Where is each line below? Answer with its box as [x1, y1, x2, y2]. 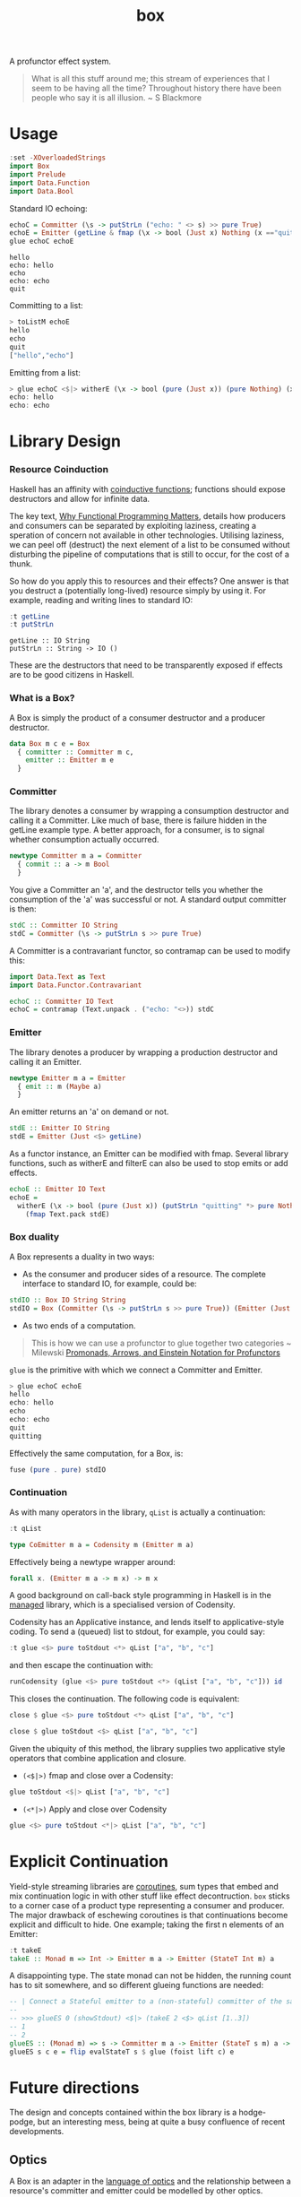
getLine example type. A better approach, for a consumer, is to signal [9, 825, 265, 835]
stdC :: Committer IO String [9, 921, 118, 930]
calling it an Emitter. [9, 1056, 82, 1067]
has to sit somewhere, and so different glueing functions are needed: [9, 1980, 264, 1991]
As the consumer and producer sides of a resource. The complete [21, 1268, 266, 1279]
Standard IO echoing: [9, 203, 88, 213]
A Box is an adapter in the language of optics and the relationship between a [9, 2175, 291, 2187]
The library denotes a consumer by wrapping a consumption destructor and [9, 806, 289, 817]
